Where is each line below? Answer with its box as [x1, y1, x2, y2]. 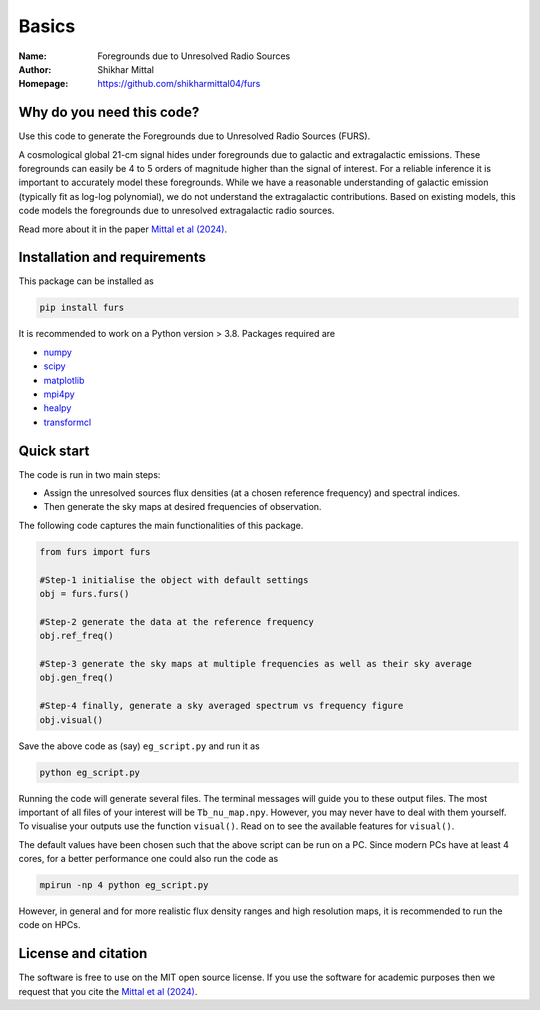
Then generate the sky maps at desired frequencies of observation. [43, 501, 322, 513]
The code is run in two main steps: [18, 468, 161, 480]
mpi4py [43, 388, 75, 400]
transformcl [43, 416, 92, 428]
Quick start [18, 442, 90, 459]
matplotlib [43, 374, 85, 386]
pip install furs [39, 302, 125, 314]
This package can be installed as [18, 275, 154, 287]
